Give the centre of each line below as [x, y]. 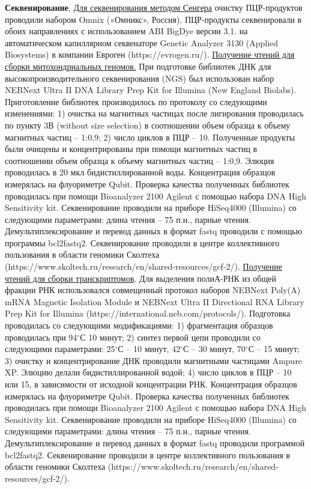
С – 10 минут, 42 [149, 349]
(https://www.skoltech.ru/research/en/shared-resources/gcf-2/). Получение [143, 266]
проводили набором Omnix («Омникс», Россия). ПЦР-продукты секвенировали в [153, 19]
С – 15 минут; [274, 349]
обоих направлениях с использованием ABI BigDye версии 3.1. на [126, 31]
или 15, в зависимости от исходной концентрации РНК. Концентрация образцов [151, 384]
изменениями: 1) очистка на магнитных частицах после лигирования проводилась [154, 113]
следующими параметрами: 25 [60, 349]
